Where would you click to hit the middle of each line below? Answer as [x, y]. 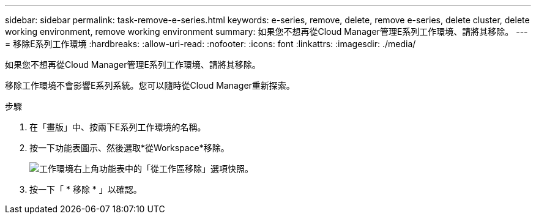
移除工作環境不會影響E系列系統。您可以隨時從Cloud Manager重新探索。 [150, 85]
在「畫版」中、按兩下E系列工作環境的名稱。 [118, 127]
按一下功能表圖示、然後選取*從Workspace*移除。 [129, 148]
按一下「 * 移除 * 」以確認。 [86, 189]
